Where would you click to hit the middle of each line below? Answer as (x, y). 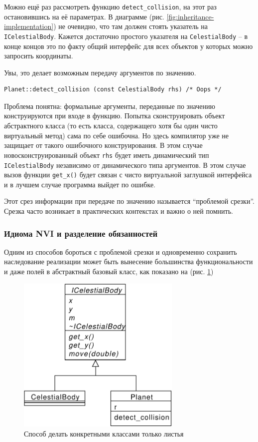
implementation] (29, 26)
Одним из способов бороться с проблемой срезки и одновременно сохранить (121, 251)
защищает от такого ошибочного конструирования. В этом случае (103, 145)
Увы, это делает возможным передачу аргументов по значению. (100, 72)
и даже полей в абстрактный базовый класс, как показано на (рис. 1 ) (109, 271)
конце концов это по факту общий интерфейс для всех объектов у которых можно (129, 46)
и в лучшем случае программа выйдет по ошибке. (80, 184)
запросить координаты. (39, 56)
